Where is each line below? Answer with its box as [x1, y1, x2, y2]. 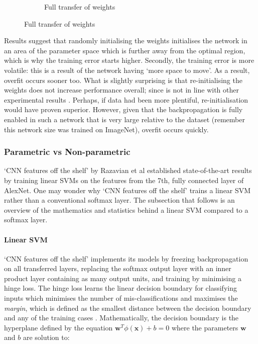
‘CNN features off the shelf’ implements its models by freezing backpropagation [4, 253, 248, 264]
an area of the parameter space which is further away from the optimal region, [4, 45, 245, 55]
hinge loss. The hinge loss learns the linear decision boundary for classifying [4, 283, 237, 293]
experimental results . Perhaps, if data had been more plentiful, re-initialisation [4, 94, 248, 105]
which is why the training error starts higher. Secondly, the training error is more [4, 55, 254, 65]
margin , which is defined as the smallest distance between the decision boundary [4, 302, 251, 313]
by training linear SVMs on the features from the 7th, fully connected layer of [4, 175, 244, 185]
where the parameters [171, 322, 238, 332]
